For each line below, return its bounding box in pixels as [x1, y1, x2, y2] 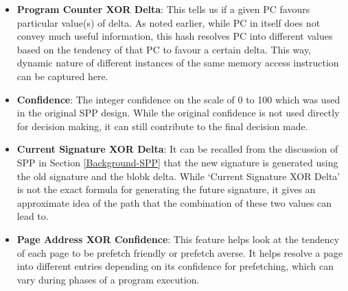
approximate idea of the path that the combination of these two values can [16, 195, 332, 210]
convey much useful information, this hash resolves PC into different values [16, 29, 333, 43]
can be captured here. [16, 68, 108, 83]
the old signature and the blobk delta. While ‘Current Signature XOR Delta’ [16, 168, 340, 183]
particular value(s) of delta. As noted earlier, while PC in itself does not [16, 15, 321, 29]
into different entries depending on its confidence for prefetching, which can [16, 259, 334, 273]
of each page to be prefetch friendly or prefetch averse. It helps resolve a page [16, 245, 343, 260]
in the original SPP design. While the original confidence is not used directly [16, 105, 340, 120]
